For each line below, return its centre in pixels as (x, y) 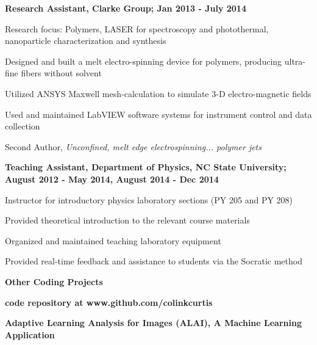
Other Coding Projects (54, 281)
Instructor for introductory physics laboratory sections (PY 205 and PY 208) (149, 199)
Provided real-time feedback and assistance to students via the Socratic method (154, 261)
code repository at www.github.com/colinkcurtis (109, 302)
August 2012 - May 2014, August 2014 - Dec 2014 (112, 179)
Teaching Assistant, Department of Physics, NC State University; (146, 167)
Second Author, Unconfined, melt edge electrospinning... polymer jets (133, 146)
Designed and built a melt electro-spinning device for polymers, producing (144, 61)
